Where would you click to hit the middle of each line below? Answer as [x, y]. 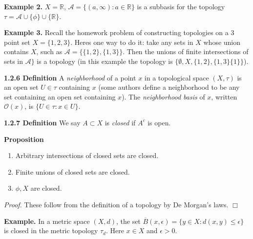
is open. [159, 122]
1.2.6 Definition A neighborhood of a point [70, 77]
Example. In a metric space [47, 221]
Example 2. [23, 6]
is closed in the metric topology [51, 230]
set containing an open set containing [60, 96]
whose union [222, 42]
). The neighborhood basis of [163, 96]
